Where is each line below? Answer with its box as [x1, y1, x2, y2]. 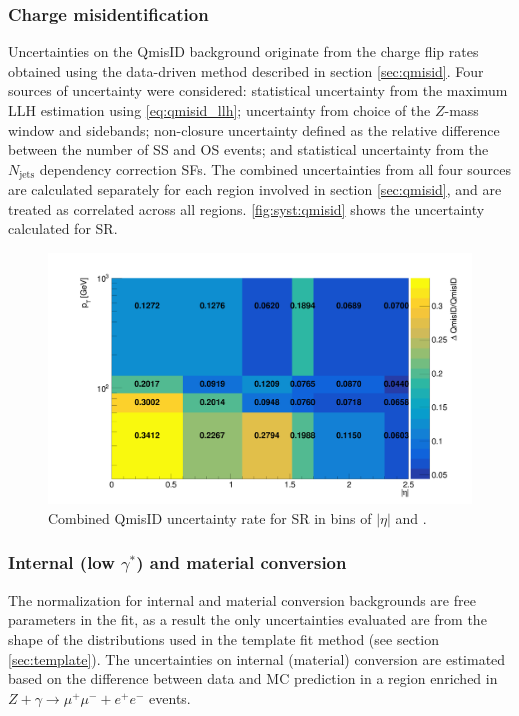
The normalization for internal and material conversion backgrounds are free [8, 589, 476, 610]
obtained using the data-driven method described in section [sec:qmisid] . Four [8, 60, 484, 81]
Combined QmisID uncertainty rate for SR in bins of [48, 507, 372, 528]
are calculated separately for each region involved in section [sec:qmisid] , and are [8, 179, 502, 200]
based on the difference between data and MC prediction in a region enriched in [8, 668, 498, 689]
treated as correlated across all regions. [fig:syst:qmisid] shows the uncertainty [8, 198, 485, 219]
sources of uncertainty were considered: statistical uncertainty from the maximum [8, 80, 508, 101]
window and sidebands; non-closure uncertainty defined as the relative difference [8, 119, 500, 140]
